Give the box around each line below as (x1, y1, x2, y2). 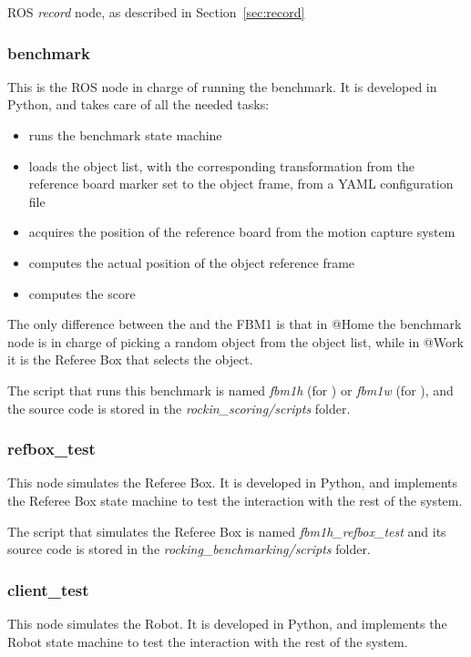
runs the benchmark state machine (28, 126, 222, 144)
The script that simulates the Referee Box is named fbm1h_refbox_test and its (7, 521, 446, 540)
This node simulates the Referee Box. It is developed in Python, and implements (7, 473, 458, 492)
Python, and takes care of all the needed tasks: (7, 95, 270, 114)
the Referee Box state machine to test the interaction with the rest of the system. (7, 490, 463, 509)
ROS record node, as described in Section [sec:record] (7, 3, 305, 21)
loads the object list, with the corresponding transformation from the (28, 156, 415, 175)
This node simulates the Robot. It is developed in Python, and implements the (7, 613, 447, 632)
